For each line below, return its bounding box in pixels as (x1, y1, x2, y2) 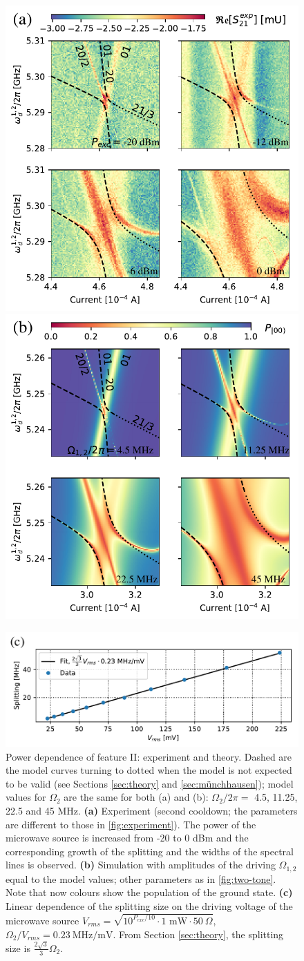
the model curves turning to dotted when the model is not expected (6, 763, 292, 777)
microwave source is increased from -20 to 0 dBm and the (6, 830, 249, 845)
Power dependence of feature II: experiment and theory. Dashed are (6, 749, 292, 763)
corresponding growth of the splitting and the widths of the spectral (6, 844, 294, 858)
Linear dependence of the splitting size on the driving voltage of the (6, 899, 293, 913)
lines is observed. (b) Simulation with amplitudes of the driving (6, 857, 276, 872)
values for (6, 790, 46, 804)
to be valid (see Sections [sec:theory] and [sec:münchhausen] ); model (6, 776, 294, 790)
